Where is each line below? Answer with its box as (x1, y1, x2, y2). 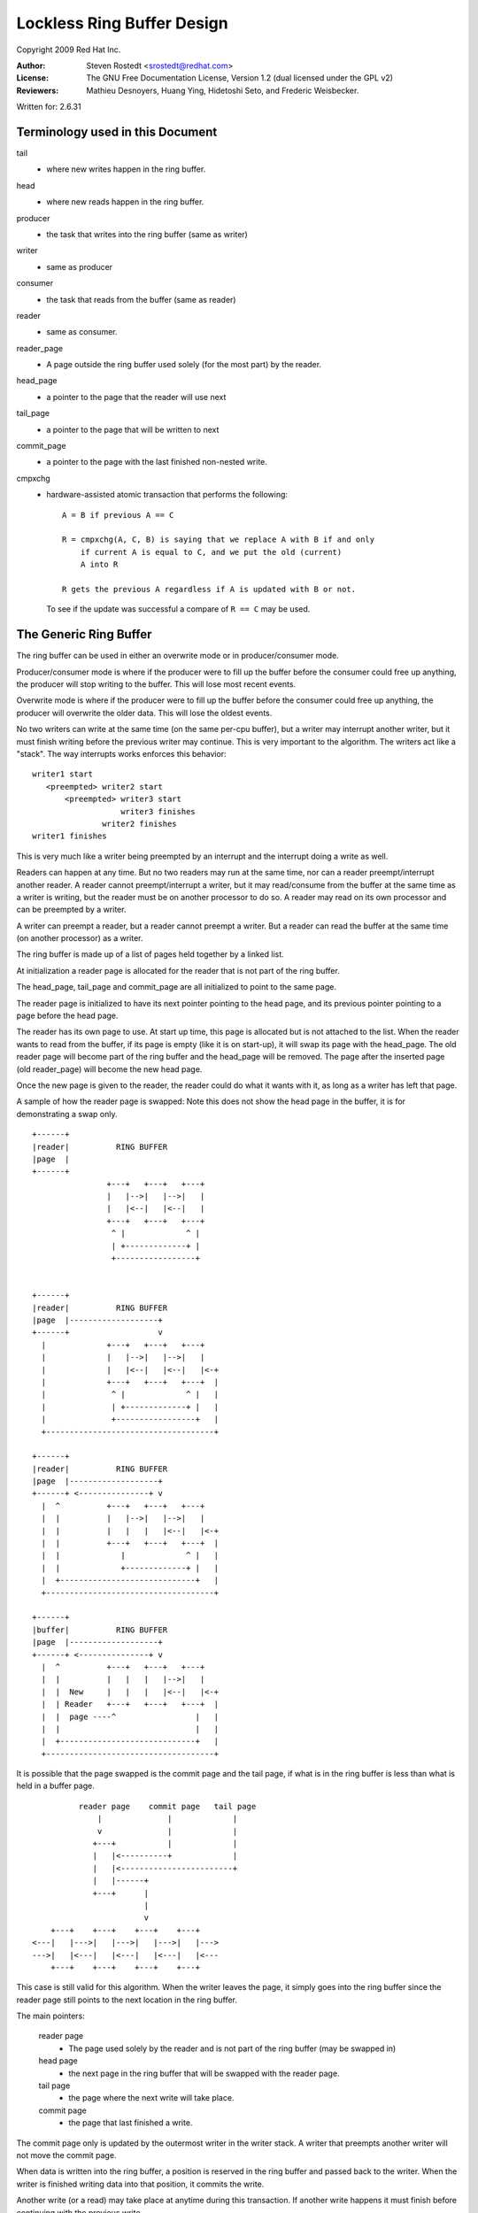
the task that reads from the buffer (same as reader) (46, 294, 236, 305)
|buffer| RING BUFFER (32, 1624, 168, 1635)
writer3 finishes (120, 806, 197, 816)
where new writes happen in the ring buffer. (46, 164, 206, 174)
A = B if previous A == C (62, 510, 174, 520)
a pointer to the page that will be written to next (46, 424, 220, 435)
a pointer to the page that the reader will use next (46, 391, 227, 402)
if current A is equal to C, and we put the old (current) (80, 547, 343, 557)
